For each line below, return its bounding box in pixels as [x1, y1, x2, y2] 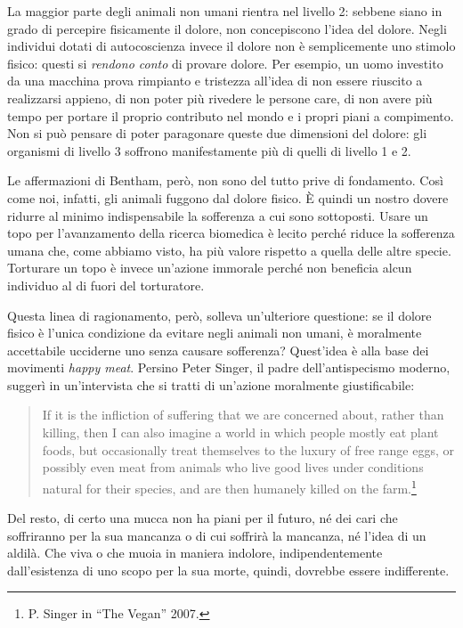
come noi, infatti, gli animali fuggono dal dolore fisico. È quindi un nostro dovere [7, 188, 449, 207]
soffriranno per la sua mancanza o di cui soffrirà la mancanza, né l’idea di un [7, 526, 426, 544]
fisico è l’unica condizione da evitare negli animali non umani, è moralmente [7, 323, 422, 342]
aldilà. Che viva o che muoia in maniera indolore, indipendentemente [7, 543, 383, 562]
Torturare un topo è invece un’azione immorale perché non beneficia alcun [7, 258, 412, 277]
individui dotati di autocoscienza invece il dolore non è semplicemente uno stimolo [7, 37, 456, 55]
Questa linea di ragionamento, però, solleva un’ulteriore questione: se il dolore [7, 306, 432, 324]
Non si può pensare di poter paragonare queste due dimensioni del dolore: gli [7, 124, 427, 143]
